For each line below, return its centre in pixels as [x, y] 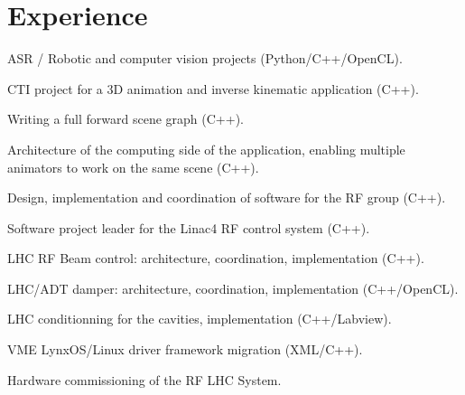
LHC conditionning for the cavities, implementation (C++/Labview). [200, 319]
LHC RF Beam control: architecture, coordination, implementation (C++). [216, 258]
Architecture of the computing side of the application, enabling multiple [206, 149]
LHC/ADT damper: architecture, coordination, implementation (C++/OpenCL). [233, 288]
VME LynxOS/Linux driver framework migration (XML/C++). [185, 349]
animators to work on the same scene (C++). [133, 167]
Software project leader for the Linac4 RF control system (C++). [189, 227]
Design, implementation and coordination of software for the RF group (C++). [227, 197]
